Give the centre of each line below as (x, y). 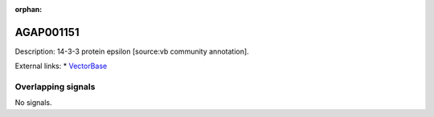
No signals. (33, 103)
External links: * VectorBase (61, 66)
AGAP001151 (47, 32)
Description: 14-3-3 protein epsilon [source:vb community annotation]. (132, 51)
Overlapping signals (55, 87)
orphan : (29, 9)
